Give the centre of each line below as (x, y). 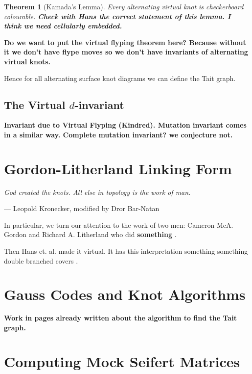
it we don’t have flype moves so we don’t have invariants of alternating (126, 52)
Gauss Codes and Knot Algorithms (125, 294)
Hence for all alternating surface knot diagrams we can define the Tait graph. (120, 78)
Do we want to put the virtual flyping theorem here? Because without (125, 42)
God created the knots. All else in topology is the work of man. (97, 192)
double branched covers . (41, 260)
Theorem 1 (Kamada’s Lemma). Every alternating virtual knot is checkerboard (124, 6)
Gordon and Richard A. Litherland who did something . (90, 234)
